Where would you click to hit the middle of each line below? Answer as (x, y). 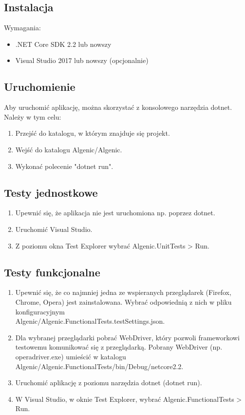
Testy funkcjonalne (52, 272)
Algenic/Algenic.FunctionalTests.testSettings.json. (90, 321)
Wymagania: (22, 28)
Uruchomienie (40, 87)
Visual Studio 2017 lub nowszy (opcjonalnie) (82, 60)
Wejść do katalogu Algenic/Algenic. (69, 149)
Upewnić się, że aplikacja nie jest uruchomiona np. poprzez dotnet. (115, 213)
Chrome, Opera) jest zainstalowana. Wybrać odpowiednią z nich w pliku (123, 301)
